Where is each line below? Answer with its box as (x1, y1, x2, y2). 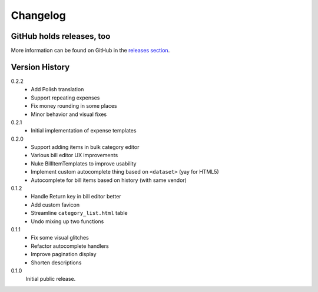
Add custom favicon (31, 201, 79, 208)
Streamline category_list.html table (31, 210, 128, 217)
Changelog (11, 9, 66, 22)
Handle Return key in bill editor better (31, 193, 121, 200)
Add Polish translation (31, 86, 84, 93)
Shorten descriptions (31, 259, 82, 266)
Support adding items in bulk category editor (31, 144, 140, 151)
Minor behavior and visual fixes (31, 111, 107, 118)
